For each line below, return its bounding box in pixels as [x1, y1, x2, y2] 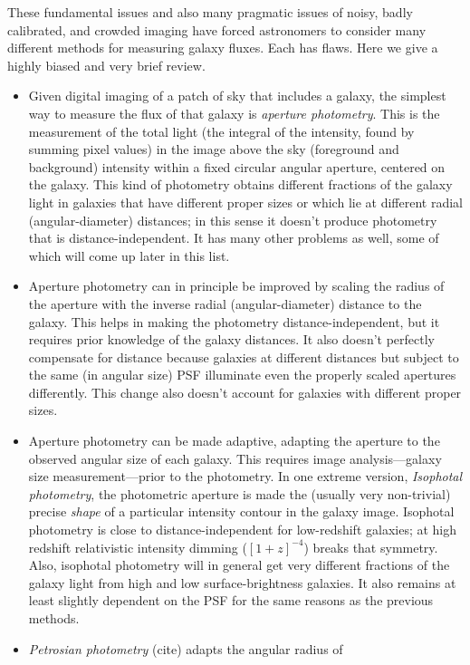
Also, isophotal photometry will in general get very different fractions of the [28, 555, 450, 574]
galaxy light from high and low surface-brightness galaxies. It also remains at [28, 573, 456, 592]
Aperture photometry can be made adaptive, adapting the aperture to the [28, 431, 440, 450]
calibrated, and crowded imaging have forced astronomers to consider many [7, 20, 427, 39]
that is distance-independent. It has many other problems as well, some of [28, 228, 439, 247]
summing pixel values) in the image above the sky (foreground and [28, 140, 399, 159]
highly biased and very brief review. [7, 55, 206, 74]
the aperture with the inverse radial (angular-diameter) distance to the [28, 294, 422, 313]
